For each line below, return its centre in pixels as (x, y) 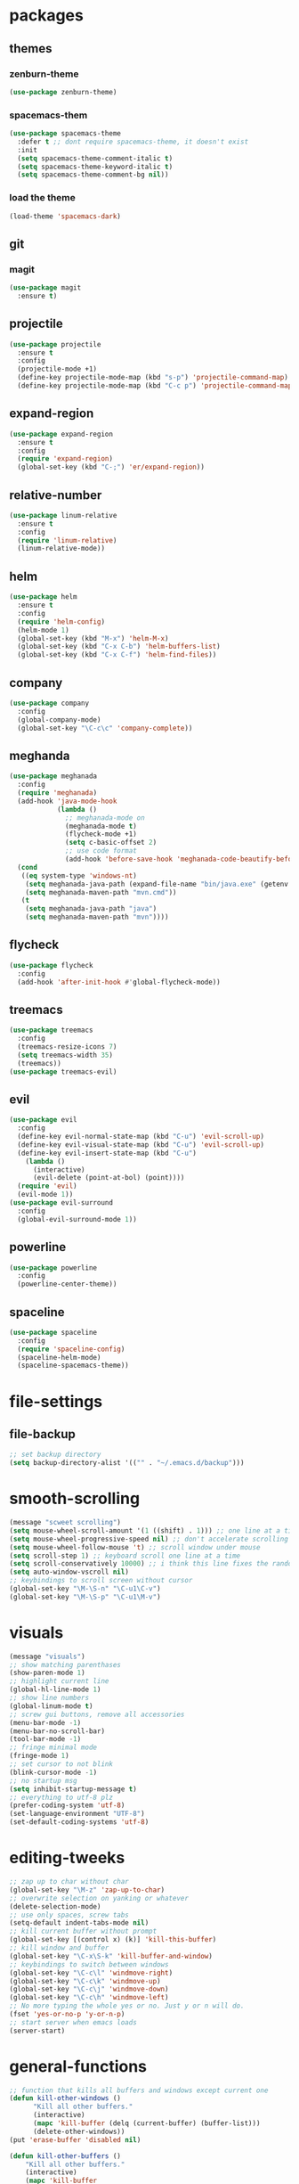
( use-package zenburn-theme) (63, 92)
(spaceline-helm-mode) (59, 1357)
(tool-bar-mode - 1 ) (45, 1739)
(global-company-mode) (59, 720)
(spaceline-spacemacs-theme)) (73, 1366)
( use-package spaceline (53, 1332)
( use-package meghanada (53, 776)
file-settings (56, 1401)
